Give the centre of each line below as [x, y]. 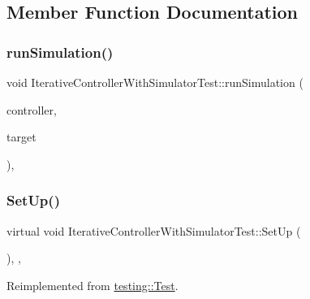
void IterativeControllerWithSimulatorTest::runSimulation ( [155, 82]
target [22, 137]
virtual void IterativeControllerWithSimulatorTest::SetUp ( [154, 230]
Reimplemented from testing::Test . [93, 285]
